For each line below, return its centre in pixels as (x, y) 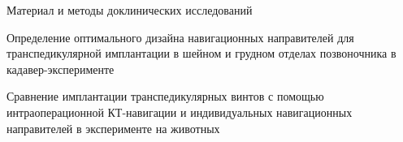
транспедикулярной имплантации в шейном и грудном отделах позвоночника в (201, 53)
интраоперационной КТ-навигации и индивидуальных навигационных (180, 112)
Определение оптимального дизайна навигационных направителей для (180, 37)
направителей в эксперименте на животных (113, 128)
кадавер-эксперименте (61, 69)
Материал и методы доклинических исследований (130, 10)
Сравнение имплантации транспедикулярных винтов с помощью (165, 96)
